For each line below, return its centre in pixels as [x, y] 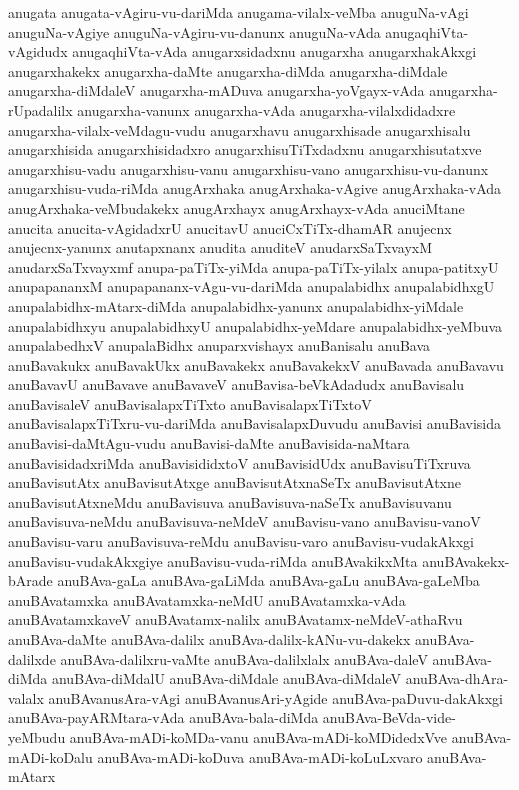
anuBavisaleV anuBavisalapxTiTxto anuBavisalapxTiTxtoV [190, 403]
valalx [26, 697]
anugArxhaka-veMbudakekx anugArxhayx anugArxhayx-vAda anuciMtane [236, 207]
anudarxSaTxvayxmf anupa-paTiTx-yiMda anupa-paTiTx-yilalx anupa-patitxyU [253, 266]
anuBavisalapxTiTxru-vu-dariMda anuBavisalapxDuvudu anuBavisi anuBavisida [255, 423]
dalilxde [32, 658]
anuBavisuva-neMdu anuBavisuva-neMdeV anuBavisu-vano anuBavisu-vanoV [244, 521]
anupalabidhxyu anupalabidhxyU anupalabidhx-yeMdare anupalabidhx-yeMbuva [255, 325]
